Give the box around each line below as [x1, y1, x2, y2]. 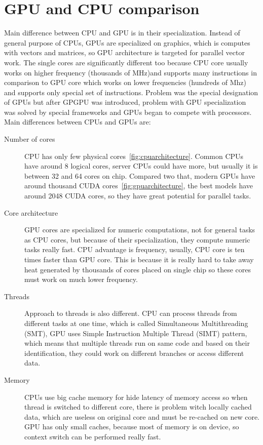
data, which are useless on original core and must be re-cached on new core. [24, 411, 260, 422]
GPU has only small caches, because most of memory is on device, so [24, 421, 239, 432]
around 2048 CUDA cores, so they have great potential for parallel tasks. [24, 190, 251, 201]
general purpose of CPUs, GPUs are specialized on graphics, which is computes [4, 37, 250, 48]
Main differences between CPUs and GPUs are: [4, 116, 151, 127]
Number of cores [4, 134, 55, 144]
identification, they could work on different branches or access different [24, 347, 244, 358]
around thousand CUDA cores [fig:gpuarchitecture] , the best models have [24, 180, 253, 191]
